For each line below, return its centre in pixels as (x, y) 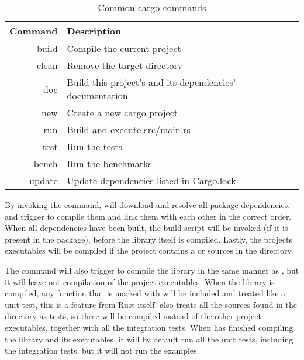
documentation (97, 96)
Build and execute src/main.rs (129, 129)
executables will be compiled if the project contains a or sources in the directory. (149, 250)
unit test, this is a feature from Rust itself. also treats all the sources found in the (151, 304)
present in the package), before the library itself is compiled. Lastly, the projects (148, 239)
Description (94, 31)
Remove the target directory (125, 65)
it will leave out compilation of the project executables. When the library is (140, 281)
